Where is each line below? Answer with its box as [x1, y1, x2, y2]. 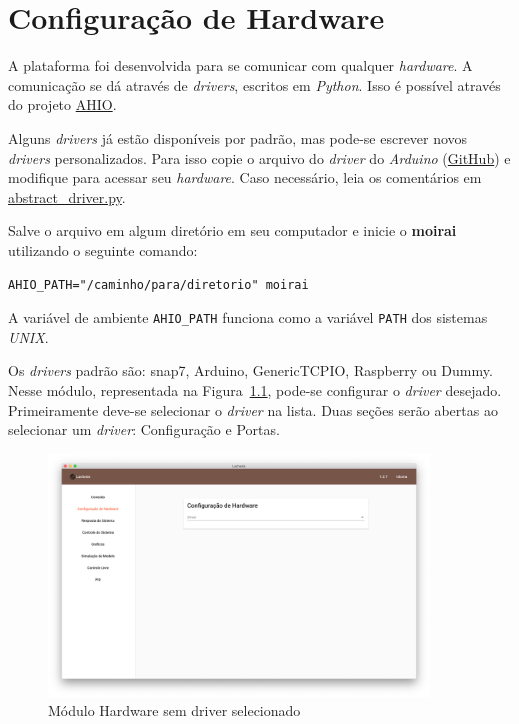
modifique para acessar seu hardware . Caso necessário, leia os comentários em [8, 167, 482, 188]
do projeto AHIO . [8, 94, 117, 115]
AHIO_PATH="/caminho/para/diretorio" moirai [8, 278, 309, 293]
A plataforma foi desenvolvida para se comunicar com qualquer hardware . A [8, 55, 473, 76]
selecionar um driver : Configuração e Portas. [8, 419, 280, 440]
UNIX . [8, 326, 49, 347]
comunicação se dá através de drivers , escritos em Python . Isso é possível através [8, 74, 501, 95]
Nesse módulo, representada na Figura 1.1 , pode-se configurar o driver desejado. [8, 379, 502, 400]
